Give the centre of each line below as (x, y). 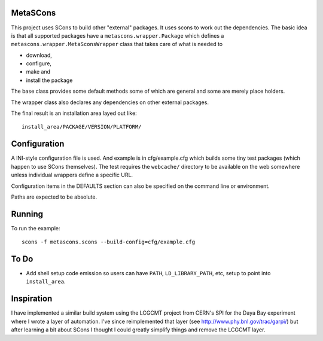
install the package (49, 80)
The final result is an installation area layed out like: (74, 113)
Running (27, 214)
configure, (39, 63)
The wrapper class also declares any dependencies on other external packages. (110, 102)
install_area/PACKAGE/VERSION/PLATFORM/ (82, 127)
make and (38, 72)
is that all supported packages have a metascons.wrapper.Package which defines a (118, 35)
